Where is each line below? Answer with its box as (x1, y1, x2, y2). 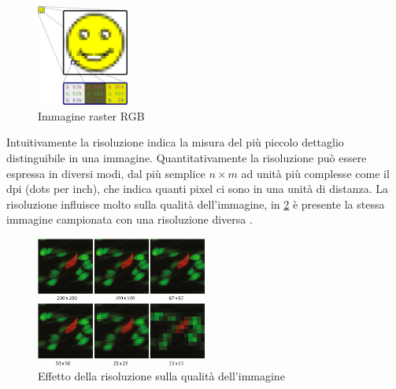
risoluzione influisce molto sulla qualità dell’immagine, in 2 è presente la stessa (6, 195, 385, 212)
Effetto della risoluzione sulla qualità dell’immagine (38, 368, 285, 384)
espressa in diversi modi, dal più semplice (6, 165, 205, 181)
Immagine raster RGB (38, 107, 145, 124)
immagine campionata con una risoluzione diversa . (6, 211, 253, 228)
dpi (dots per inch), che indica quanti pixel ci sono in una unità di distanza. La (6, 180, 389, 197)
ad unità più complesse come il (241, 165, 390, 181)
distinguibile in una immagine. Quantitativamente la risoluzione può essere (6, 150, 367, 166)
